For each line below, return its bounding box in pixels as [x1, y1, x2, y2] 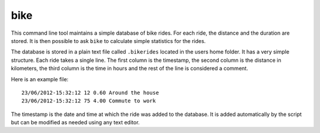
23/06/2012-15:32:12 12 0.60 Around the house [21, 89, 159, 96]
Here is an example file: [11, 75, 69, 82]
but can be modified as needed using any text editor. [11, 119, 140, 126]
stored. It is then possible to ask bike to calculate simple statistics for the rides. [11, 37, 206, 44]
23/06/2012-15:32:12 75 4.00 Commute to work [21, 98, 156, 104]
